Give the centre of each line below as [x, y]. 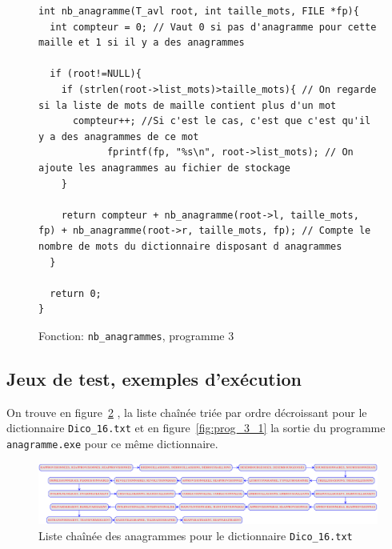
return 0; [76, 293]
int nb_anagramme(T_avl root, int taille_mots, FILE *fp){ [199, 11]
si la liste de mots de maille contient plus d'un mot [188, 105]
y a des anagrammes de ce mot [119, 136]
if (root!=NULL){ [96, 74]
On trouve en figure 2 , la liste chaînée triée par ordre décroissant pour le [187, 412]
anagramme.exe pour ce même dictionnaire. [112, 443]
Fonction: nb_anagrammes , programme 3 [136, 335]
